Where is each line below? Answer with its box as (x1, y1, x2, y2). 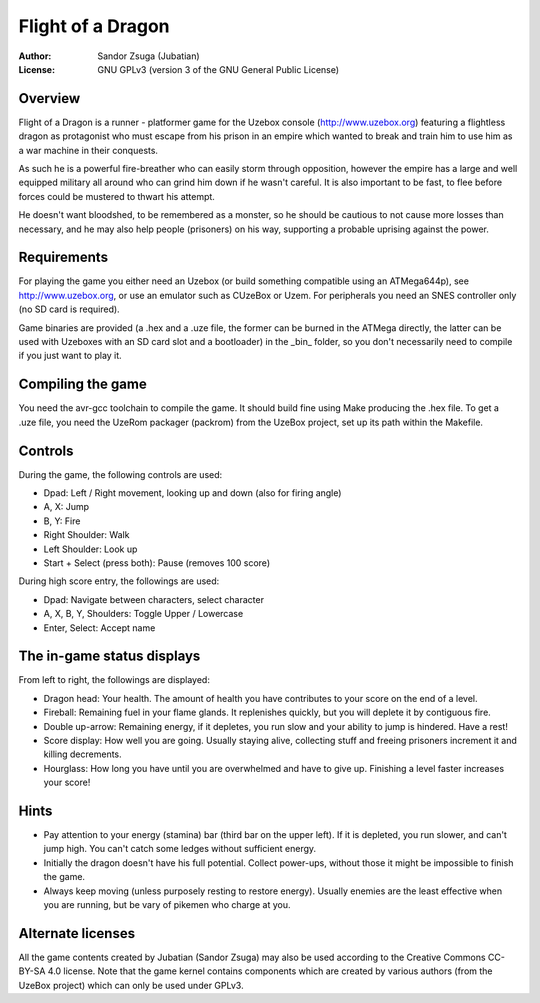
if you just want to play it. (18, 350, 122, 362)
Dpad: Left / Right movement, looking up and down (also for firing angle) (43, 487, 342, 499)
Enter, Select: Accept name (43, 621, 156, 634)
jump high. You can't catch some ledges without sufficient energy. (43, 843, 317, 855)
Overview (18, 90, 81, 107)
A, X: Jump (43, 501, 90, 513)
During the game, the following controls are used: (18, 468, 223, 480)
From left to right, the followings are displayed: (18, 674, 210, 686)
